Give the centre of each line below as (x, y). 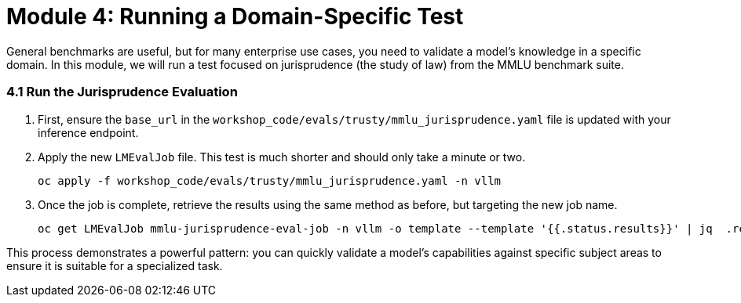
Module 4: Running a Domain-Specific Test (235, 16)
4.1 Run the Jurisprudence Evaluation (122, 92)
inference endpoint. (88, 132)
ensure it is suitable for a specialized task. (115, 265)
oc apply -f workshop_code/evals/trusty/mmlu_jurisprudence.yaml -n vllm (270, 180)
